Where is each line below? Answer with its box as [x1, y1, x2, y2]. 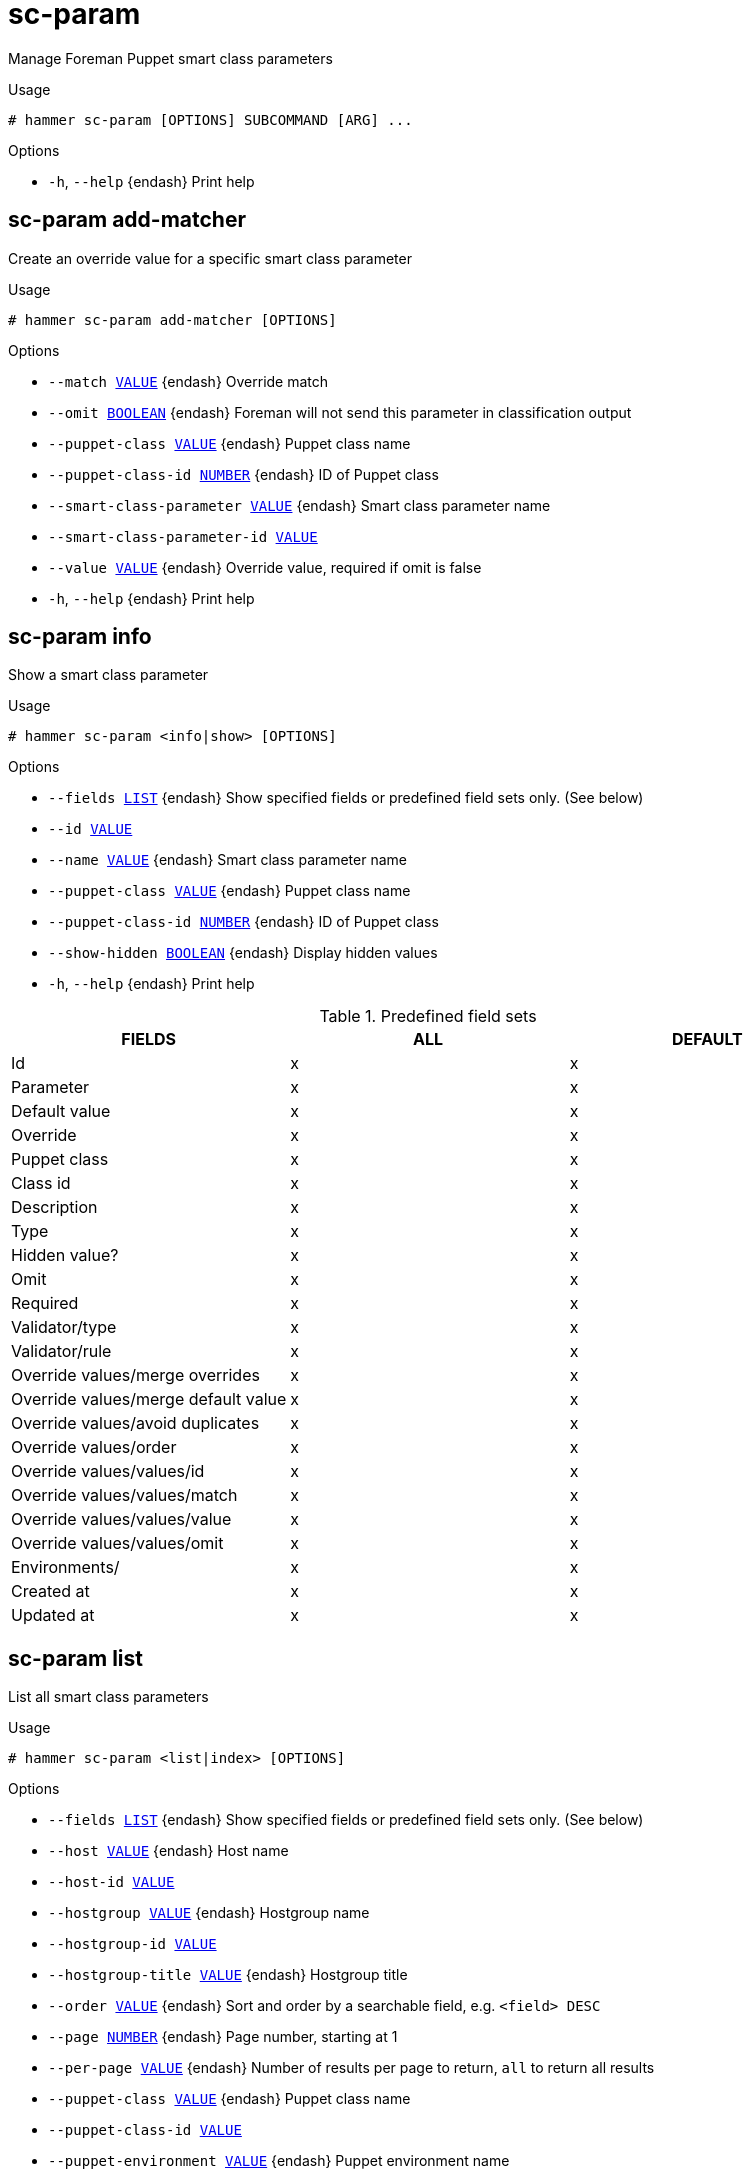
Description [11, 1197, 98, 1218]
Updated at [11, 1605, 95, 1626]
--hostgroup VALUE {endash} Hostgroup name [48, 1904, 370, 1922]
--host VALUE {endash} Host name [48, 1842, 289, 1860]
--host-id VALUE [48, 1874, 175, 1891]
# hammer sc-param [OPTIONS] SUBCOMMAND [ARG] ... [8, 111, 413, 128]
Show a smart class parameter [8, 666, 209, 684]
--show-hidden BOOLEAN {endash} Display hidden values [48, 944, 438, 962]
